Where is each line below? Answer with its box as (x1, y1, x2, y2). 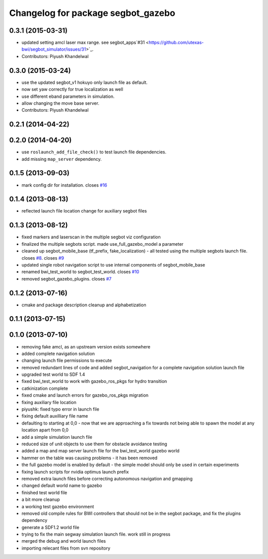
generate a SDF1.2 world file (21, 524, 79, 530)
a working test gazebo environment (21, 503, 94, 509)
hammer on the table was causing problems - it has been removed (21, 455, 158, 461)
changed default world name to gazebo (21, 483, 102, 489)
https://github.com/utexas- (148, 40, 204, 46)
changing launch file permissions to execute (21, 357, 112, 363)
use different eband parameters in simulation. (21, 93, 115, 99)
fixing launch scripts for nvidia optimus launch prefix (21, 469, 129, 475)
